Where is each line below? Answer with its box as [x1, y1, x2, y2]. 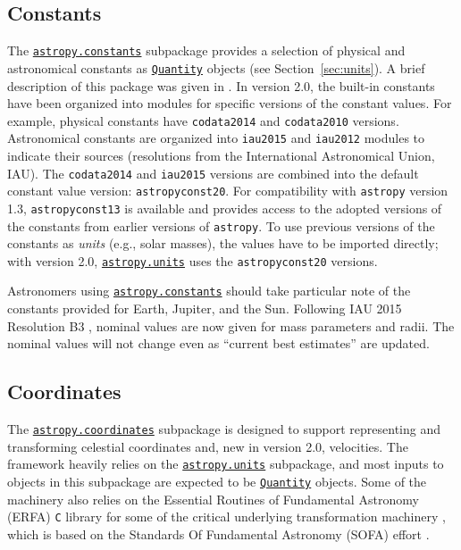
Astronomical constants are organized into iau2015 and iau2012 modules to [7, 129, 425, 147]
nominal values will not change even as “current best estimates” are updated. [7, 334, 430, 353]
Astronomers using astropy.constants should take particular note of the [7, 281, 411, 300]
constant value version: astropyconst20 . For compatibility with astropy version [7, 181, 448, 200]
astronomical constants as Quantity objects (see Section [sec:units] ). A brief [7, 58, 425, 77]
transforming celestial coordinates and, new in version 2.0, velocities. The [7, 437, 408, 455]
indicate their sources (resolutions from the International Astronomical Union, [7, 146, 435, 165]
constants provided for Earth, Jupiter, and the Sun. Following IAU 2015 [7, 299, 402, 318]
